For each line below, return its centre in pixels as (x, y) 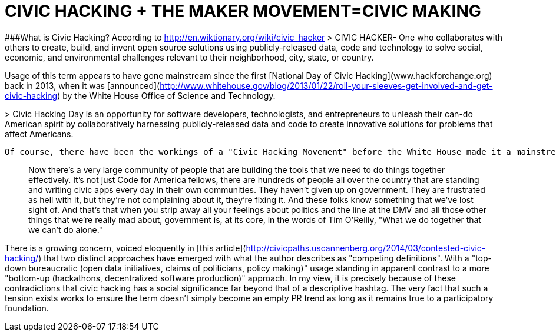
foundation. (27, 308)
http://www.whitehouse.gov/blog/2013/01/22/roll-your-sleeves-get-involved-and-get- (326, 85)
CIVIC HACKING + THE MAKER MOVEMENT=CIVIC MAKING (243, 11)
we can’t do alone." (66, 229)
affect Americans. (39, 134)
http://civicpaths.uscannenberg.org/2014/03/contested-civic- (366, 248)
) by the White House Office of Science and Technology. (166, 95)
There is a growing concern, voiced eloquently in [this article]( (125, 248)
